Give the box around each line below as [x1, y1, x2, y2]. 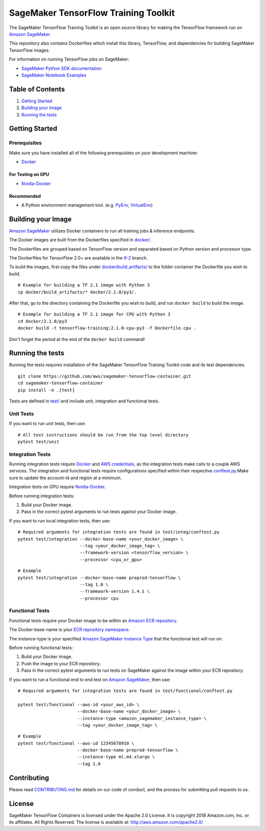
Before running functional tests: [9, 644, 73, 651]
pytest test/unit [18, 439, 59, 444]
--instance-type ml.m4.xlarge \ [77, 754, 155, 760]
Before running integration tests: [9, 493, 75, 499]
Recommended [9, 193, 41, 199]
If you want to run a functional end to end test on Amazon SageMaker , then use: [9, 676, 171, 683]
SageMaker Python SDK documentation [21, 65, 102, 71]
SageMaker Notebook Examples [21, 72, 87, 78]
